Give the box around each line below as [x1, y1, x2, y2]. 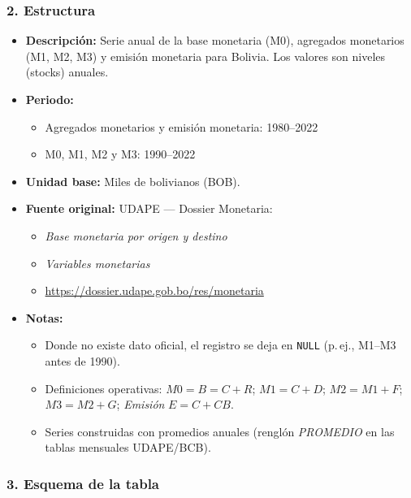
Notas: [25, 309, 63, 326]
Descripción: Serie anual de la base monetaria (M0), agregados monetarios [25, 32, 405, 49]
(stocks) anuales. [25, 63, 109, 80]
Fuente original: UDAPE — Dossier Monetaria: [25, 200, 273, 217]
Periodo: [25, 91, 74, 107]
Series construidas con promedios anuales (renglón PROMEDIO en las [45, 422, 395, 440]
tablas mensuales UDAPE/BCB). [45, 439, 211, 456]
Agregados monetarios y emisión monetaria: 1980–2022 [45, 118, 318, 135]
